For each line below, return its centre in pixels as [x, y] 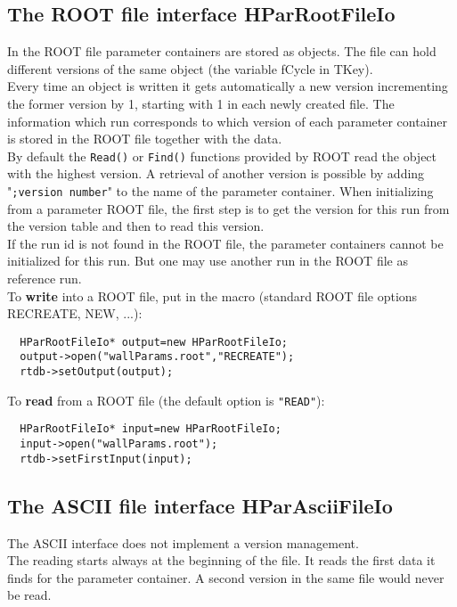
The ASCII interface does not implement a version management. [183, 542]
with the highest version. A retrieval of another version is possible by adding [216, 173]
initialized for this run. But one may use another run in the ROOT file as [208, 261]
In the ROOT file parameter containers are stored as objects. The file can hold [222, 51]
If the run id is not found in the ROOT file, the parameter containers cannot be [225, 243]
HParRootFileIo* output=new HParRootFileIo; [154, 342]
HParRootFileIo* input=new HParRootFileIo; [151, 429]
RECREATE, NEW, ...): [75, 313]
